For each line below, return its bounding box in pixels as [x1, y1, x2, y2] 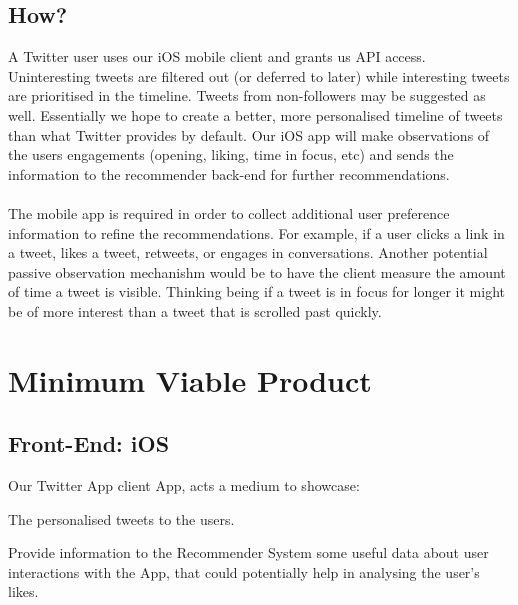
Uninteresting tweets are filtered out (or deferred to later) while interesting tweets [8, 65, 510, 86]
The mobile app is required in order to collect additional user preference [8, 202, 450, 223]
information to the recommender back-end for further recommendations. [8, 163, 450, 184]
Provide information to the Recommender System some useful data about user [8, 542, 489, 563]
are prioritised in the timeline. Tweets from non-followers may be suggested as [8, 85, 486, 106]
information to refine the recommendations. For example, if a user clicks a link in [8, 222, 505, 243]
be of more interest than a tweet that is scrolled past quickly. [8, 300, 382, 321]
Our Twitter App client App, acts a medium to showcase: [8, 475, 360, 496]
